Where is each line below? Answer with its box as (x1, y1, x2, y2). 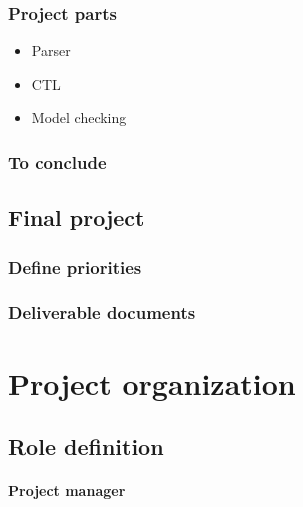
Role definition (8, 431, 164, 462)
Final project (8, 202, 145, 233)
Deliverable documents (8, 300, 196, 325)
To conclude (8, 149, 107, 174)
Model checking (31, 107, 127, 128)
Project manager (8, 480, 126, 501)
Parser (31, 40, 71, 61)
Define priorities (8, 254, 142, 279)
